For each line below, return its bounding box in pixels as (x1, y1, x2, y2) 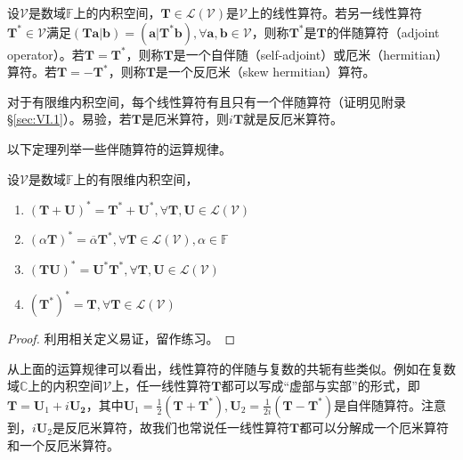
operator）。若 (7, 44, 85, 63)
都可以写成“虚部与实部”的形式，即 (221, 376, 420, 395)
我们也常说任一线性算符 (151, 417, 289, 436)
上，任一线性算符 (111, 376, 212, 395)
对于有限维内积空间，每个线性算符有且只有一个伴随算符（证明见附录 (7, 92, 406, 110)
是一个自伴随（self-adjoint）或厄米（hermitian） (173, 44, 449, 63)
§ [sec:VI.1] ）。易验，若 (7, 109, 132, 128)
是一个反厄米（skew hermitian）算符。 (155, 62, 376, 81)
